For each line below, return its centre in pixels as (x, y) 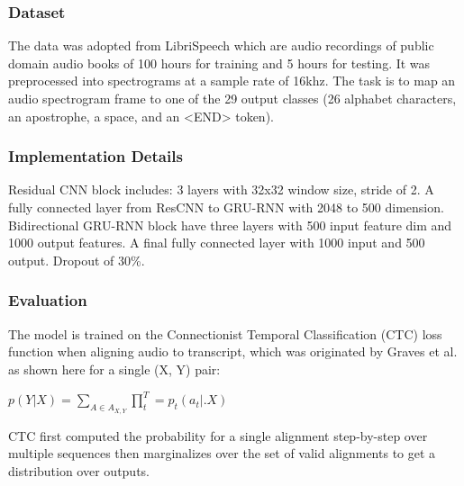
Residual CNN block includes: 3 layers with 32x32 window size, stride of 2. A (221, 189)
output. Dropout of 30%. (77, 260)
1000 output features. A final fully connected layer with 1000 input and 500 (217, 243)
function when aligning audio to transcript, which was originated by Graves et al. (233, 351)
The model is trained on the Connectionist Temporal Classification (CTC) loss (225, 333)
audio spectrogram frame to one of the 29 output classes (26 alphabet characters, (232, 98)
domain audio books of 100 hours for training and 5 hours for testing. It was (219, 63)
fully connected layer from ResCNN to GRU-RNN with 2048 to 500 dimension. (226, 207)
